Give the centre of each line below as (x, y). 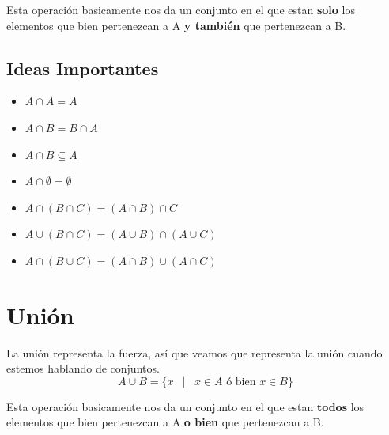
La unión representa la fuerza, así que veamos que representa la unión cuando (194, 352)
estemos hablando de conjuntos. (83, 368)
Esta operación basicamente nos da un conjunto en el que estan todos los (185, 406)
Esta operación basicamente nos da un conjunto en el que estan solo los (181, 9)
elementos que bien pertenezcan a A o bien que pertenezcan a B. (165, 422)
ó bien (241, 382)
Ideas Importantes (83, 68)
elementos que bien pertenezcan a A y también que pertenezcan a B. (176, 25)
